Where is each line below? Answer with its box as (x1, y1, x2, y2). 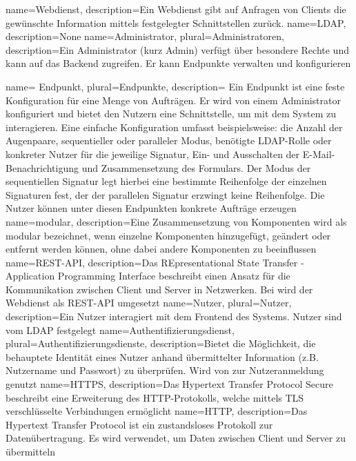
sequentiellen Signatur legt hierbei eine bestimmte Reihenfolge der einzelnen (6, 174, 327, 188)
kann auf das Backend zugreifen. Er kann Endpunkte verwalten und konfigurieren (6, 56, 351, 70)
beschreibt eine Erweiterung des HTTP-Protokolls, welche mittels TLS (6, 390, 304, 404)
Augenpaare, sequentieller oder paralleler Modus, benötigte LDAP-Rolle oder (6, 133, 332, 148)
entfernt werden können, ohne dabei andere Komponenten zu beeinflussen (6, 242, 317, 256)
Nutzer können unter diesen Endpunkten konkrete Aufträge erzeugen (6, 201, 297, 215)
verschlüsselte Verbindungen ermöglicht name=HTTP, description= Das (6, 404, 308, 418)
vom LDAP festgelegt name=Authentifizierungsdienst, (6, 322, 235, 337)
